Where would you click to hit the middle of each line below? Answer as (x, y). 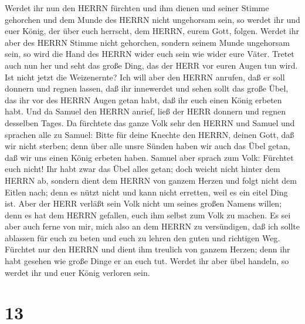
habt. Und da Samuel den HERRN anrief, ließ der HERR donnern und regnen (145, 111)
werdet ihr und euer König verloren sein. (77, 272)
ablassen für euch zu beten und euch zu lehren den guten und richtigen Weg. (143, 237)
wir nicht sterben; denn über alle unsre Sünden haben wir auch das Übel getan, (148, 146)
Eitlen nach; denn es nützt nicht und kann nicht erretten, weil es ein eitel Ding (146, 192)
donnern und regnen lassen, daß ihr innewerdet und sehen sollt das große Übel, (147, 88)
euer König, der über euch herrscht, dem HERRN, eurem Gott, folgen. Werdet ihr (152, 31)
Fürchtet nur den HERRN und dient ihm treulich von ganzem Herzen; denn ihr (148, 249)
